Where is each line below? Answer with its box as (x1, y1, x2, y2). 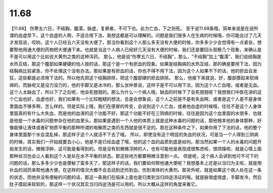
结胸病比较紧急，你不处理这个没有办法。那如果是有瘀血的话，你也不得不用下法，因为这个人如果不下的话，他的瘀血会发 (9, 67, 257, 73)
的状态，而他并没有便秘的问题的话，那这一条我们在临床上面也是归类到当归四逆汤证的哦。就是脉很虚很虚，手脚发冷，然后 (9, 174, 262, 180)
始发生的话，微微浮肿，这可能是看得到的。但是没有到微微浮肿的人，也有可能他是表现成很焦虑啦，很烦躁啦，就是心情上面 (9, 146, 262, 152)
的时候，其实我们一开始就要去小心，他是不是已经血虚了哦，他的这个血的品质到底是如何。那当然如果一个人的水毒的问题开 (9, 138, 262, 144)
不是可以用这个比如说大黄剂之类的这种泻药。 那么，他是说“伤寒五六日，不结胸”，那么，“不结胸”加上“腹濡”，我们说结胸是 (9, 54, 261, 60)
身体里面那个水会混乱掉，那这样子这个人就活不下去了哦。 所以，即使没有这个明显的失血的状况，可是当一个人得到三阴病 (9, 132, 259, 138)
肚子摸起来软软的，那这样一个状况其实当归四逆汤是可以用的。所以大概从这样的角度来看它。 (9, 181, 200, 187)
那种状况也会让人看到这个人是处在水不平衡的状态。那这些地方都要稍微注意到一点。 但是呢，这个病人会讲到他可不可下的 (9, 152, 259, 159)
